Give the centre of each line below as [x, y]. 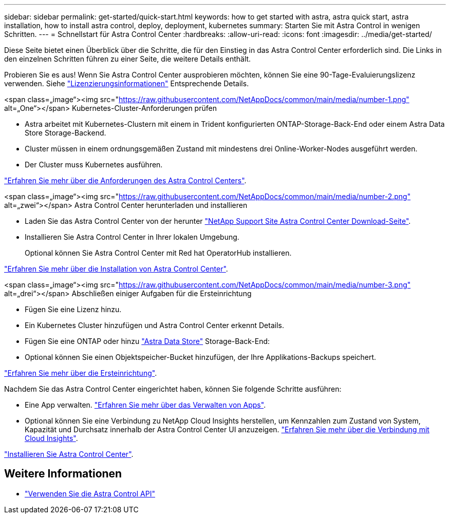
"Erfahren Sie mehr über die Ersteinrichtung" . [81, 373]
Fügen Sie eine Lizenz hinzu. [73, 309]
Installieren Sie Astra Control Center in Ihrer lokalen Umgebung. [132, 237]
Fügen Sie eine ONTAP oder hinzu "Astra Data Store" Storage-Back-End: [147, 341]
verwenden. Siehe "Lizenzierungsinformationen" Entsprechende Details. [127, 83]
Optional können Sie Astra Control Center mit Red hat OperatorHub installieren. [158, 253]
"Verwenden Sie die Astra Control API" [90, 493]
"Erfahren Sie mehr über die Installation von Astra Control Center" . [116, 269]
